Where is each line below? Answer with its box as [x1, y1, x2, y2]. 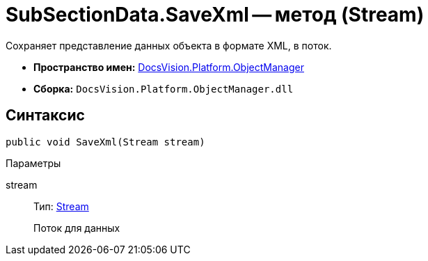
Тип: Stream [33, 200, 89, 212]
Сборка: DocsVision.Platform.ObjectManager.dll [33, 82, 294, 95]
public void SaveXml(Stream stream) [6, 136, 205, 148]
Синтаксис [6, 106, 85, 125]
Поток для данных [33, 221, 120, 234]
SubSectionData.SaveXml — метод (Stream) [6, 3, 425, 26]
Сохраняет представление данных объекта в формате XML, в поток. [6, 39, 332, 52]
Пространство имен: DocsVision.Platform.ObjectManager [33, 61, 304, 73]
